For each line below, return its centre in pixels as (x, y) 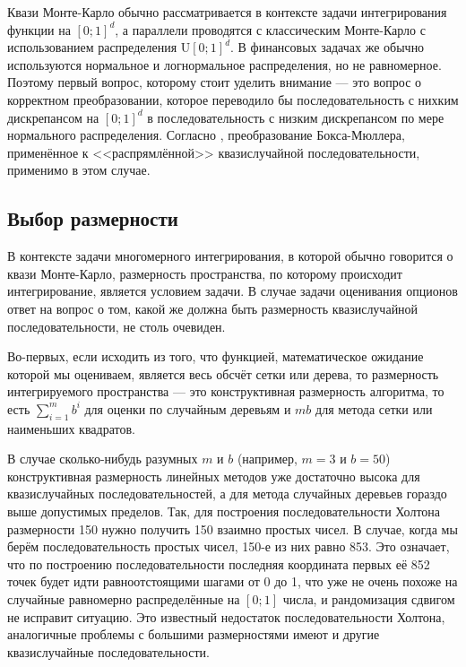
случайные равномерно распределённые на (124, 599)
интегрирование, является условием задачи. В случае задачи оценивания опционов (233, 291)
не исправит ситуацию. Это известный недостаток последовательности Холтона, (226, 616)
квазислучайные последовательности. (108, 651)
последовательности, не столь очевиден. (116, 326)
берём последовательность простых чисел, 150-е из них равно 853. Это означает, (229, 546)
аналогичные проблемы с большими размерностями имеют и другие (194, 634)
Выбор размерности (93, 218)
